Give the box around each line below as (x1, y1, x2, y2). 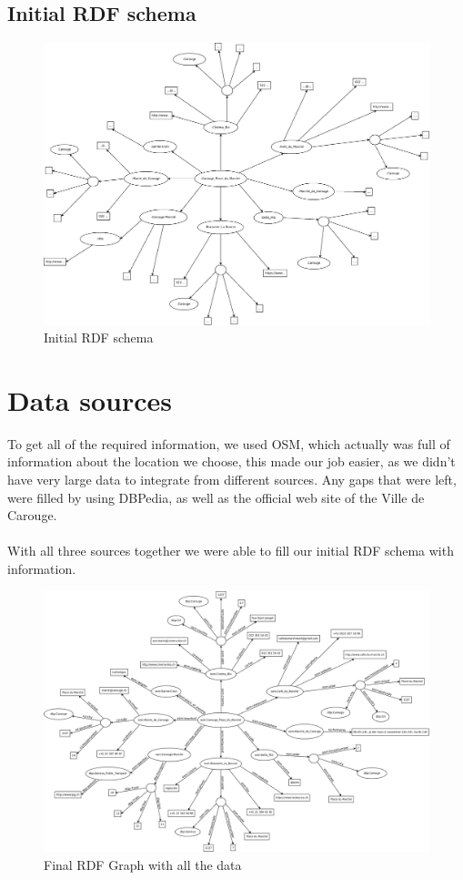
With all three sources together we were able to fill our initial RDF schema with (7, 541, 454, 560)
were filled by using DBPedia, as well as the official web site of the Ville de (7, 487, 425, 507)
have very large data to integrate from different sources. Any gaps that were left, (7, 470, 457, 488)
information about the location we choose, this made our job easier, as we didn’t (7, 452, 456, 471)
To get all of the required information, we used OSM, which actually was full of (7, 434, 450, 453)
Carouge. (7, 506, 57, 525)
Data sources (7, 381, 172, 418)
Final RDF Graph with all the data (44, 854, 242, 874)
